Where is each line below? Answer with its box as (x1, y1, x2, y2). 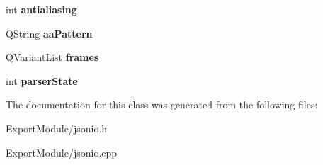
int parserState (6, 73, 78, 88)
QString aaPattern (6, 25, 93, 40)
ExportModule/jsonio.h (6, 120, 108, 135)
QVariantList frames (6, 50, 99, 64)
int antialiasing (6, 2, 77, 16)
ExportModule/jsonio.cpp (6, 144, 118, 159)
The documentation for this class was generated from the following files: (6, 97, 318, 112)
